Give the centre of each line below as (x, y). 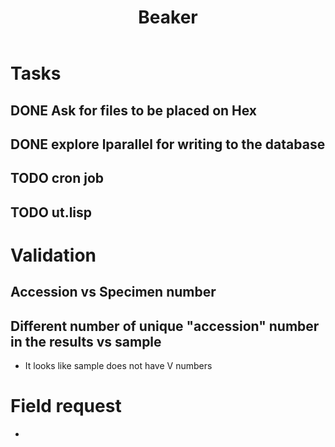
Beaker (168, 17)
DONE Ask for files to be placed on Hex (134, 110)
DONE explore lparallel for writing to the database (168, 144)
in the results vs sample (86, 341)
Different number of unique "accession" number (165, 326)
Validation (53, 255)
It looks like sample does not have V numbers (118, 366)
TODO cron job (57, 178)
